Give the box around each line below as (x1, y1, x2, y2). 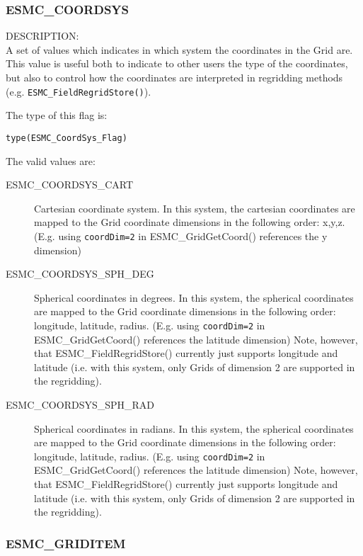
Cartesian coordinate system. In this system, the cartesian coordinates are (34, 200, 355, 215)
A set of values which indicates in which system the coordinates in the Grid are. (6, 42, 353, 57)
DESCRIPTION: (6, 28, 79, 43)
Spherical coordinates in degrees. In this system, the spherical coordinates (34, 290, 354, 305)
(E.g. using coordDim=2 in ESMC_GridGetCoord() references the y (34, 228, 328, 243)
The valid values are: (6, 153, 96, 168)
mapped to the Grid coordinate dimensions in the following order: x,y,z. (34, 215, 345, 229)
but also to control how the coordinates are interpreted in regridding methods (6, 70, 343, 84)
